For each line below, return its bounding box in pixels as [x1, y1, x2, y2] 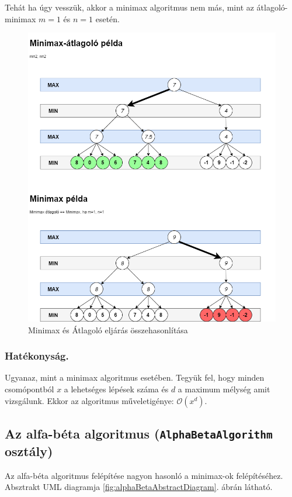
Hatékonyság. [5, 348, 69, 363]
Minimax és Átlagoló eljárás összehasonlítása [28, 323, 188, 336]
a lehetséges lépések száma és [64, 383, 169, 395]
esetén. [95, 12, 120, 25]
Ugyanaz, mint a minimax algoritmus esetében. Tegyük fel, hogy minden [5, 371, 265, 384]
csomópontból [5, 383, 54, 395]
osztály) [5, 441, 53, 460]
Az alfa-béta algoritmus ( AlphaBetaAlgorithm [5, 424, 273, 442]
